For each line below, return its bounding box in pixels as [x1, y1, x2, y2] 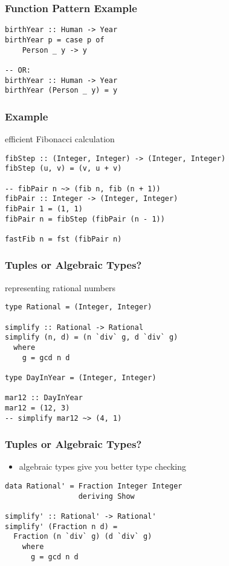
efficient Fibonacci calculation [5, 133, 115, 145]
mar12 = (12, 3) [5, 403, 70, 412]
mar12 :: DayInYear [5, 393, 83, 403]
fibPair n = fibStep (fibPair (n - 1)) [5, 214, 165, 223]
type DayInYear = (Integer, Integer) [5, 373, 156, 382]
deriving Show [78, 492, 135, 501]
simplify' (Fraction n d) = [5, 522, 118, 531]
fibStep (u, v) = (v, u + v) [5, 164, 122, 173]
